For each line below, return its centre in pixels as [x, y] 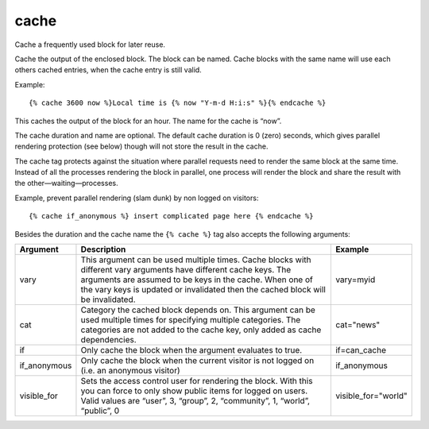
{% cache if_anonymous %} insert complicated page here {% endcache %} [171, 216]
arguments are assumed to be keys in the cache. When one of [197, 280]
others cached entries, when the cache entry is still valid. [108, 70]
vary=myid [355, 280]
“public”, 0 [100, 411]
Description [103, 249]
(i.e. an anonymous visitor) [130, 371]
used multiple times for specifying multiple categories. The [191, 320]
